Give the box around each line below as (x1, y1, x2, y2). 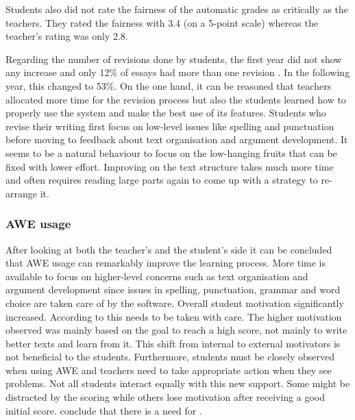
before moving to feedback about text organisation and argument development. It (5, 132, 348, 147)
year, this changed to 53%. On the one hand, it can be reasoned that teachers (5, 78, 332, 92)
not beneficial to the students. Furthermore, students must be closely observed (5, 349, 334, 364)
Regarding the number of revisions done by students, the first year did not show (5, 51, 342, 66)
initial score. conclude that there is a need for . (5, 403, 202, 417)
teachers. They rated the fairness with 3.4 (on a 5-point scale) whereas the (5, 15, 318, 29)
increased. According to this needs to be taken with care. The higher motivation (5, 309, 342, 323)
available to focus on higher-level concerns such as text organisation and (5, 269, 308, 283)
